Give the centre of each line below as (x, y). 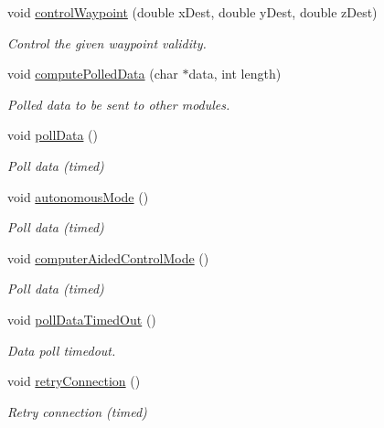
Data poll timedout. (62, 350)
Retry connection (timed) (77, 411)
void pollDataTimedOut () (82, 319)
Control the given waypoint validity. (107, 43)
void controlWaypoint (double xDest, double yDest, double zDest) (192, 12)
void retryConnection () (74, 381)
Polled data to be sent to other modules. (119, 104)
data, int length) (235, 74)
